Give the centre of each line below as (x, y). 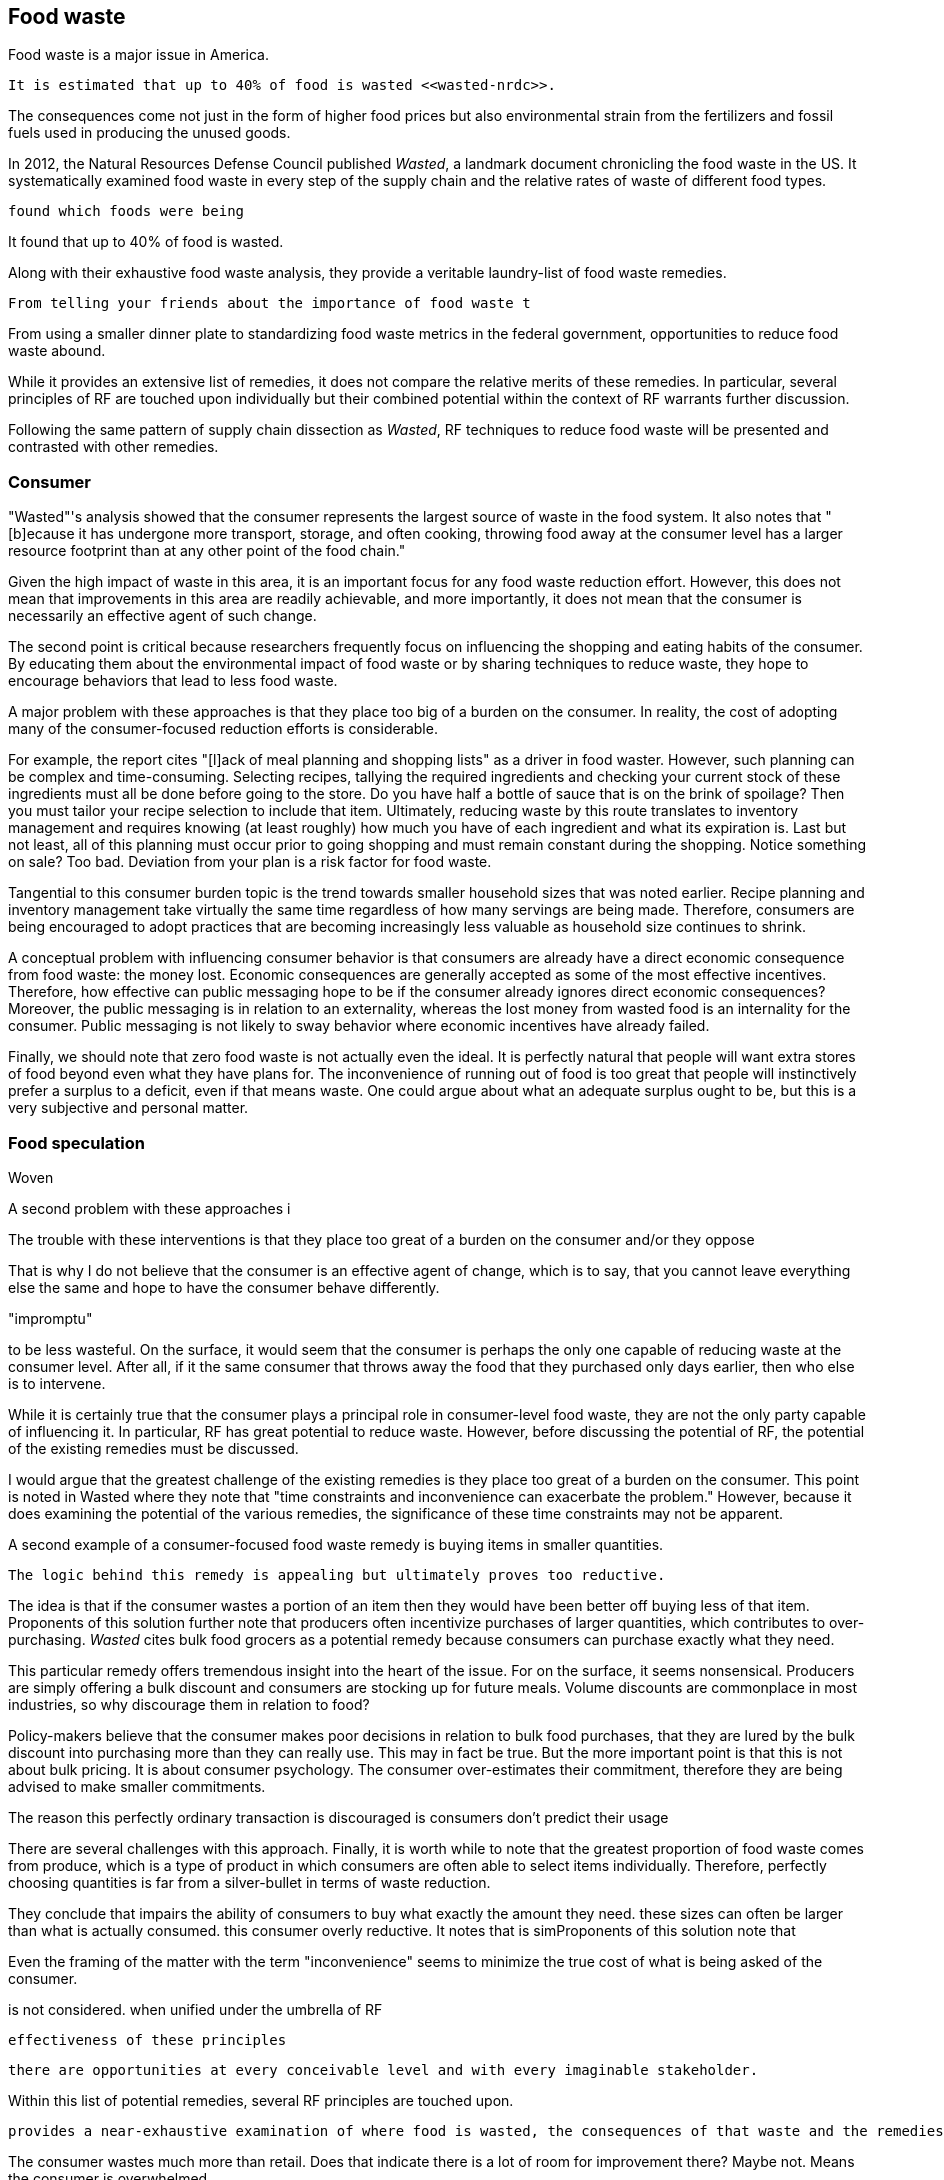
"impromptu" (50, 1318)
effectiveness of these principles (147, 2039)
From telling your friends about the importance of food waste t (269, 303)
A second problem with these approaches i (149, 1208)
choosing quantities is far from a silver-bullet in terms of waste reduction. (249, 1882)
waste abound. (57, 351)
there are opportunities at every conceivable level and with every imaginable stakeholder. (383, 2069)
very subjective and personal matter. (128, 1108)
